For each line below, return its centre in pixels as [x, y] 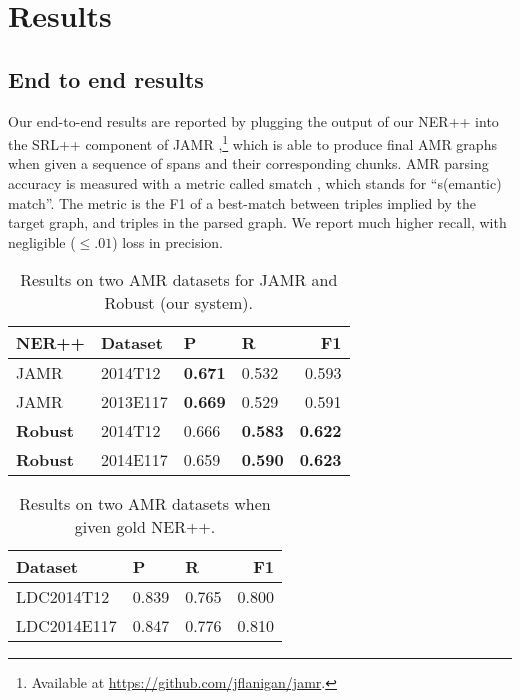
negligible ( [42, 241]
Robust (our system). [179, 303]
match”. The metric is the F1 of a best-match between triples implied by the [242, 202]
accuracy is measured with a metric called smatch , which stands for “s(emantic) [255, 183]
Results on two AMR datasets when [145, 504]
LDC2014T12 [63, 597]
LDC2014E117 [66, 626]
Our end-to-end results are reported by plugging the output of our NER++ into [253, 120]
